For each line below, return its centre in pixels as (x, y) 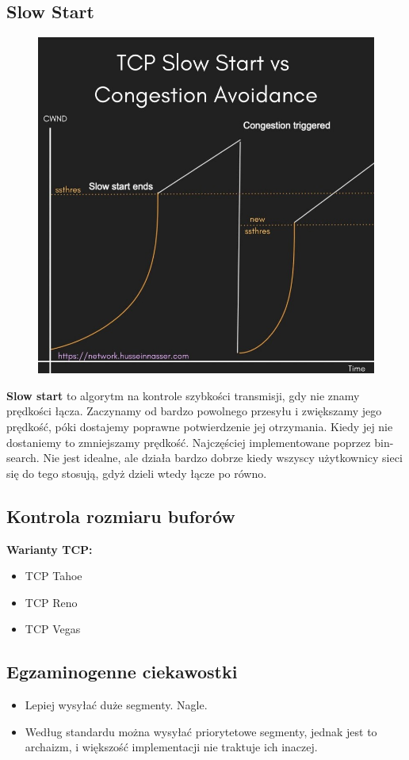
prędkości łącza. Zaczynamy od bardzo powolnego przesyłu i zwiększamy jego (194, 411)
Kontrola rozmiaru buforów (121, 516)
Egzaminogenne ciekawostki (122, 672)
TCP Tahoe (54, 576)
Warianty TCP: (50, 549)
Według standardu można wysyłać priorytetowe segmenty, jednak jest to (201, 731)
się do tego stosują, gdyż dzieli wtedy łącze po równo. (137, 473)
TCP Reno (51, 602)
